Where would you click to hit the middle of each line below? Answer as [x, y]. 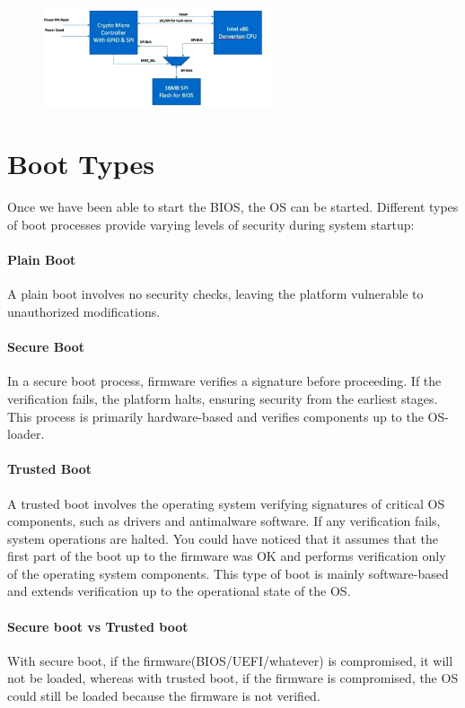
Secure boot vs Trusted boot [98, 626]
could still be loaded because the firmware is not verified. [164, 696]
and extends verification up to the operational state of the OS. [179, 591]
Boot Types [81, 164]
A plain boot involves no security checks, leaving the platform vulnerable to [215, 294]
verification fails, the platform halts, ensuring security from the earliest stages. [223, 398]
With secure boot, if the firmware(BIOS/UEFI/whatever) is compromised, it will [230, 660]
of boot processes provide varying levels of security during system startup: [211, 224]
